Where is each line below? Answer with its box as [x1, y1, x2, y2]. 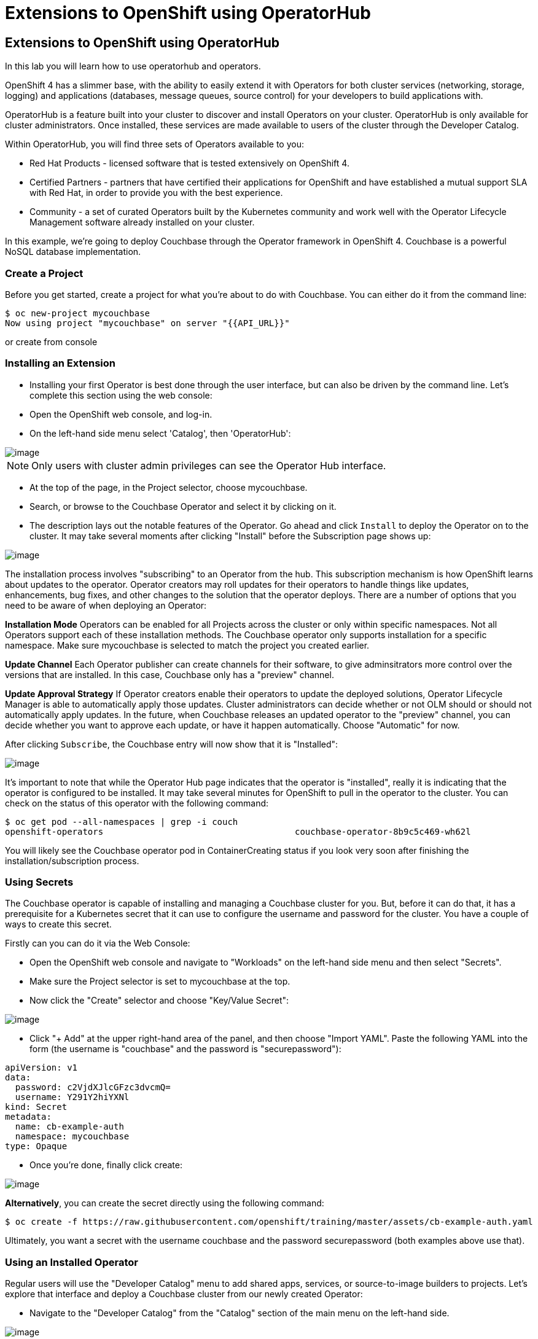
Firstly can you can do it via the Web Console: [5, 938, 190, 949]
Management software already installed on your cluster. [29, 217, 255, 228]
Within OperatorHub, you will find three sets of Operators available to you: [5, 139, 304, 150]
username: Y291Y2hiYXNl [15, 1092, 130, 1103]
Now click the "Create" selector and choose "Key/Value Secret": [29, 995, 289, 1006]
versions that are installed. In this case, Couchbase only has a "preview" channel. [5, 669, 334, 680]
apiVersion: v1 [5, 1063, 78, 1073]
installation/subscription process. [5, 855, 139, 866]
